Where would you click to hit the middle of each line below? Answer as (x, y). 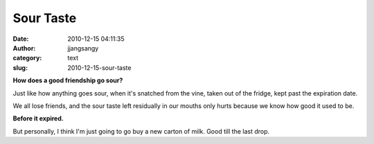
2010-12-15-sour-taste (99, 67)
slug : (20, 67)
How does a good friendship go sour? (68, 80)
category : (27, 58)
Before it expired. (38, 118)
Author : (24, 48)
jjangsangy (83, 48)
